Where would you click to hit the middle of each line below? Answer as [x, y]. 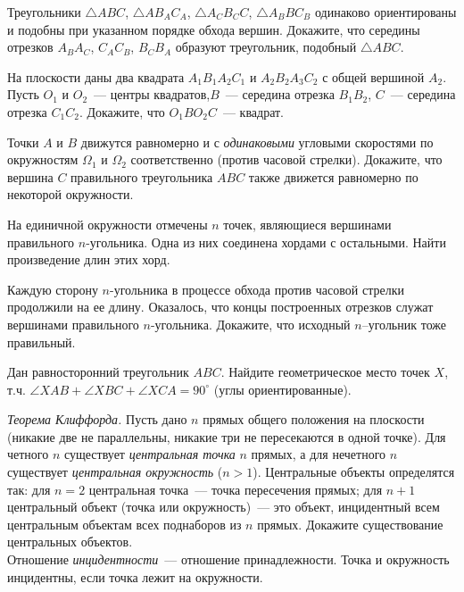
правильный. [41, 342]
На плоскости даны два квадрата [96, 76]
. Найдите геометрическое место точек [325, 372]
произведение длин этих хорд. [89, 259]
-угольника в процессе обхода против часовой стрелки [257, 289]
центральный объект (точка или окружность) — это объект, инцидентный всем [224, 507]
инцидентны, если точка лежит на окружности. [135, 576]
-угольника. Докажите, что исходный [250, 324]
